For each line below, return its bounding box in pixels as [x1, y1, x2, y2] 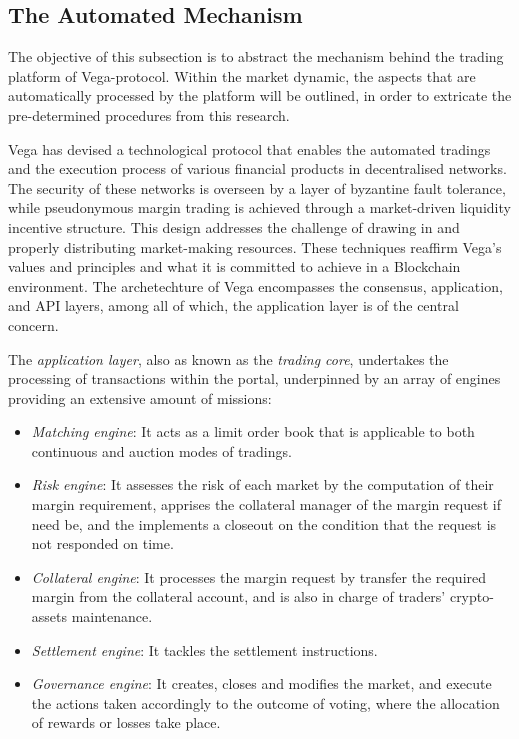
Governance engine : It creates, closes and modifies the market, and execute [31, 673, 492, 694]
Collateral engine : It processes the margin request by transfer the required [31, 566, 487, 587]
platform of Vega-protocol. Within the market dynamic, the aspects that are [8, 65, 476, 86]
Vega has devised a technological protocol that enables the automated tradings [8, 138, 491, 159]
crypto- [449, 586, 494, 607]
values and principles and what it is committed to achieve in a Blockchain [8, 256, 461, 277]
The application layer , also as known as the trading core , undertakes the [8, 348, 449, 369]
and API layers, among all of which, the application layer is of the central [8, 295, 459, 316]
